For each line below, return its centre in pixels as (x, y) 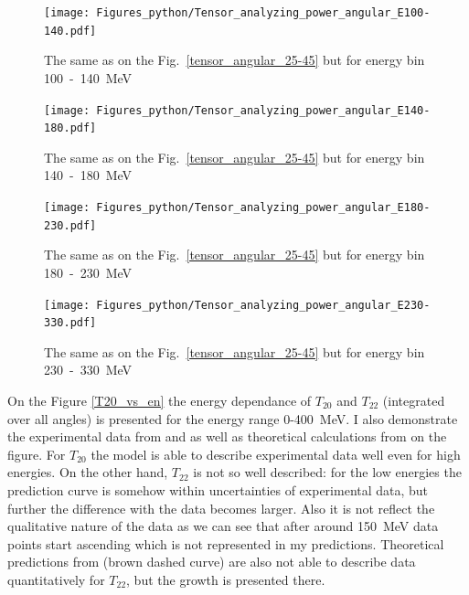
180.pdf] (70, 128)
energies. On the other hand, (88, 472)
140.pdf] (70, 31)
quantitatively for (56, 579)
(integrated (414, 400)
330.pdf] (70, 323)
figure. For (37, 454)
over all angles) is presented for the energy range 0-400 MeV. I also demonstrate (233, 418)
